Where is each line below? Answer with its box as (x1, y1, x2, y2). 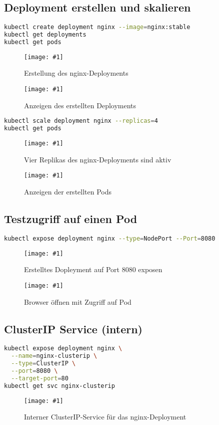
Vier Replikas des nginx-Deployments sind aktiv (24, 154, 171, 164)
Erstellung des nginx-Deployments (24, 68, 128, 78)
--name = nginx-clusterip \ (11, 352, 97, 360)
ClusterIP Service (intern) (4, 321, 142, 336)
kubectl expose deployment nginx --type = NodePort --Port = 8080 (4, 235, 215, 242)
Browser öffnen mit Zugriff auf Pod (24, 296, 131, 307)
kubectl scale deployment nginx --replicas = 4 (4, 117, 158, 125)
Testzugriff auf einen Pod (4, 210, 137, 226)
